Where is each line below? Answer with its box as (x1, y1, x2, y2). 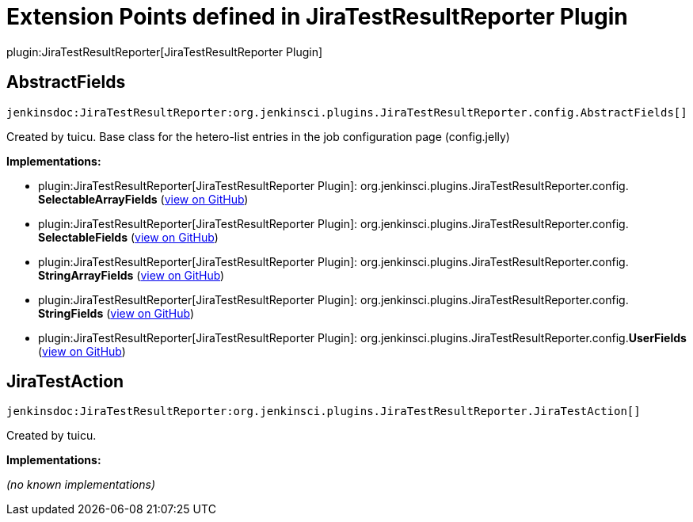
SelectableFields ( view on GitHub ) (38, 230, 219, 244)
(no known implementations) (6, 478, 156, 492)
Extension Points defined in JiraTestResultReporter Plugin (6, 3, 628, 30)
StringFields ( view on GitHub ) (38, 306, 195, 320)
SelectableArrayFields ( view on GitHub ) (38, 192, 249, 206)
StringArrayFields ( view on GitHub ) (38, 268, 225, 282)
